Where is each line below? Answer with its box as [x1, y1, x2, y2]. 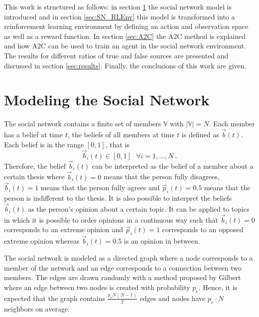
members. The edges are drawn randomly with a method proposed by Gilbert [4, 272, 241, 283]
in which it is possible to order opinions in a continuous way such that [4, 214, 218, 225]
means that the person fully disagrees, [104, 171, 220, 182]
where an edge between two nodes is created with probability [4, 282, 190, 292]
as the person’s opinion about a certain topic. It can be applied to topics [28, 203, 250, 214]
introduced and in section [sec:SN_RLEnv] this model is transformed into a [4, 11, 235, 21]
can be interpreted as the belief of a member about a [92, 160, 254, 171]
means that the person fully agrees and [40, 182, 160, 193]
